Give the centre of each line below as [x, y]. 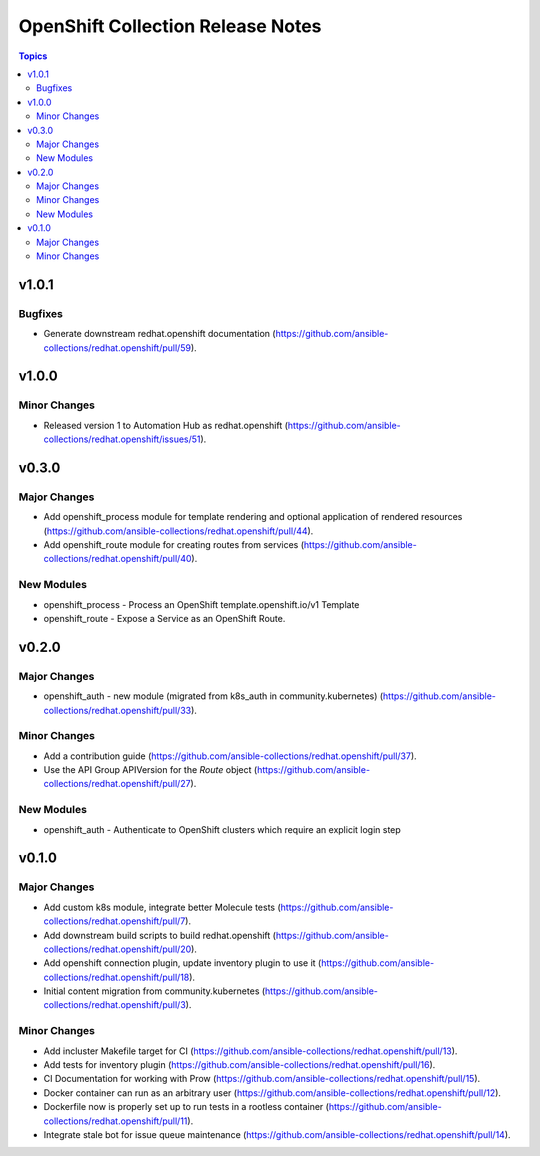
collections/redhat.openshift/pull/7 [114, 921]
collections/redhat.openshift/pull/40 [117, 559]
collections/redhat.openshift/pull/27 [117, 784]
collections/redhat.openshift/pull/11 [115, 1121]
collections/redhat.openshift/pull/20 [117, 949]
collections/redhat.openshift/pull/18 [116, 977]
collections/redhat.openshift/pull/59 [117, 347]
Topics [33, 56]
